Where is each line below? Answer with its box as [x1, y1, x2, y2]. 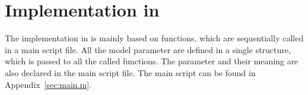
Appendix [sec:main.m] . [5, 78, 91, 90]
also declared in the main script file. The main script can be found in [5, 66, 256, 78]
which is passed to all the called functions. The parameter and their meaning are [5, 55, 299, 67]
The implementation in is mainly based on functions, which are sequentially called [5, 32, 304, 44]
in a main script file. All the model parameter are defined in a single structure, [5, 43, 291, 55]
